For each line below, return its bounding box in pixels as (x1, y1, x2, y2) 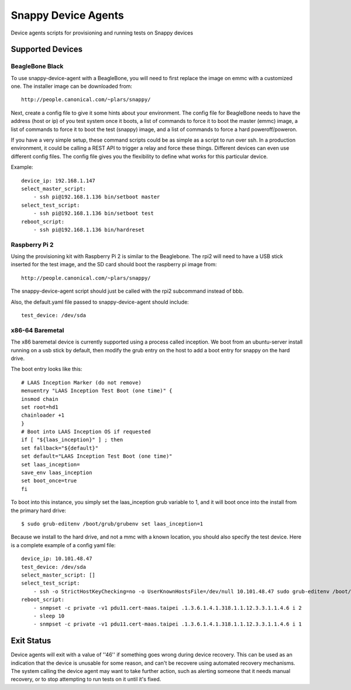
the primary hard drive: (11, 507, 67, 514)
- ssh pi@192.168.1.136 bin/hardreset (33, 226, 145, 233)
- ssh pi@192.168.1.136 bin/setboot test (33, 210, 154, 217)
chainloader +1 (21, 412, 65, 418)
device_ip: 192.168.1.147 (21, 177, 96, 184)
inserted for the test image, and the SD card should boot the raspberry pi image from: (11, 261, 217, 268)
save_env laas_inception (21, 469, 92, 476)
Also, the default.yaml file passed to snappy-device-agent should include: (11, 298, 190, 305)
